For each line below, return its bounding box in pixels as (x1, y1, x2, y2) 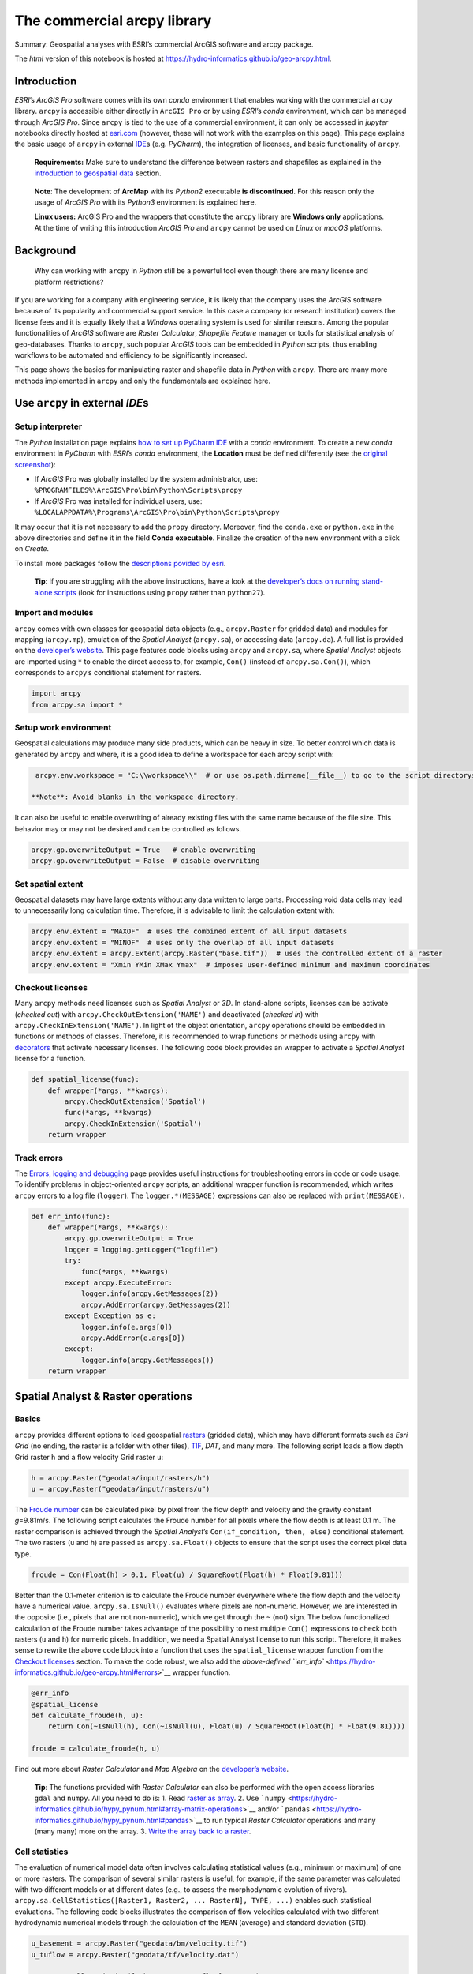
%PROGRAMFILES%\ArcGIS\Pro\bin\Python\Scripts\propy (34, 486, 243, 495)
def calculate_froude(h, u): (31, 1711, 144, 1721)
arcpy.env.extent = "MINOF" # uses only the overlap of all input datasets (31, 938, 335, 947)
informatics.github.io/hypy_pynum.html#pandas (34, 1815, 189, 1825)
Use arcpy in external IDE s (14, 396, 149, 410)
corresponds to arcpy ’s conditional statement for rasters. (14, 668, 202, 677)
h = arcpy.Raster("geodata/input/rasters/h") (31, 1473, 210, 1482)
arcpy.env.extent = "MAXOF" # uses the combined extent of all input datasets (31, 927, 348, 936)
